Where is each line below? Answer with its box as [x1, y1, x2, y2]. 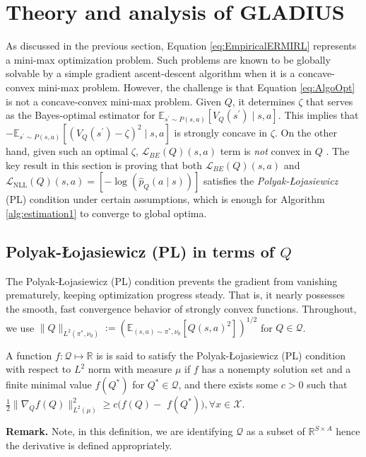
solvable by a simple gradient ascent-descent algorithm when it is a [6, 66, 295, 81]
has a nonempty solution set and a [201, 361, 351, 376]
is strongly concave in [174, 125, 268, 140]
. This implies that [278, 108, 359, 122]
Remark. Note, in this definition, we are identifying [6, 424, 233, 439]
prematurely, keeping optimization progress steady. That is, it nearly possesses [6, 287, 345, 302]
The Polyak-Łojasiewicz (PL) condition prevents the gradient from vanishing [6, 273, 338, 288]
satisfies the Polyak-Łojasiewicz [203, 173, 338, 188]
